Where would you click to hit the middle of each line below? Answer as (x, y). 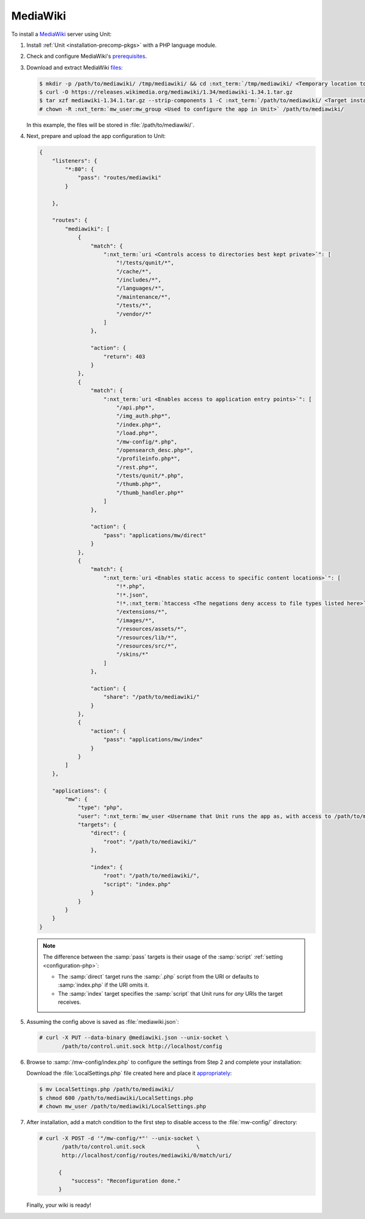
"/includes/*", (138, 280)
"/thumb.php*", (138, 484)
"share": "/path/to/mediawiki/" (152, 697)
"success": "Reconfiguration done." (126, 1181)
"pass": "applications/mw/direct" (155, 535)
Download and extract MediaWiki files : (75, 68)
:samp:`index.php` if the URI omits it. (103, 985)
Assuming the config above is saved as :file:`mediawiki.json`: (103, 1021)
